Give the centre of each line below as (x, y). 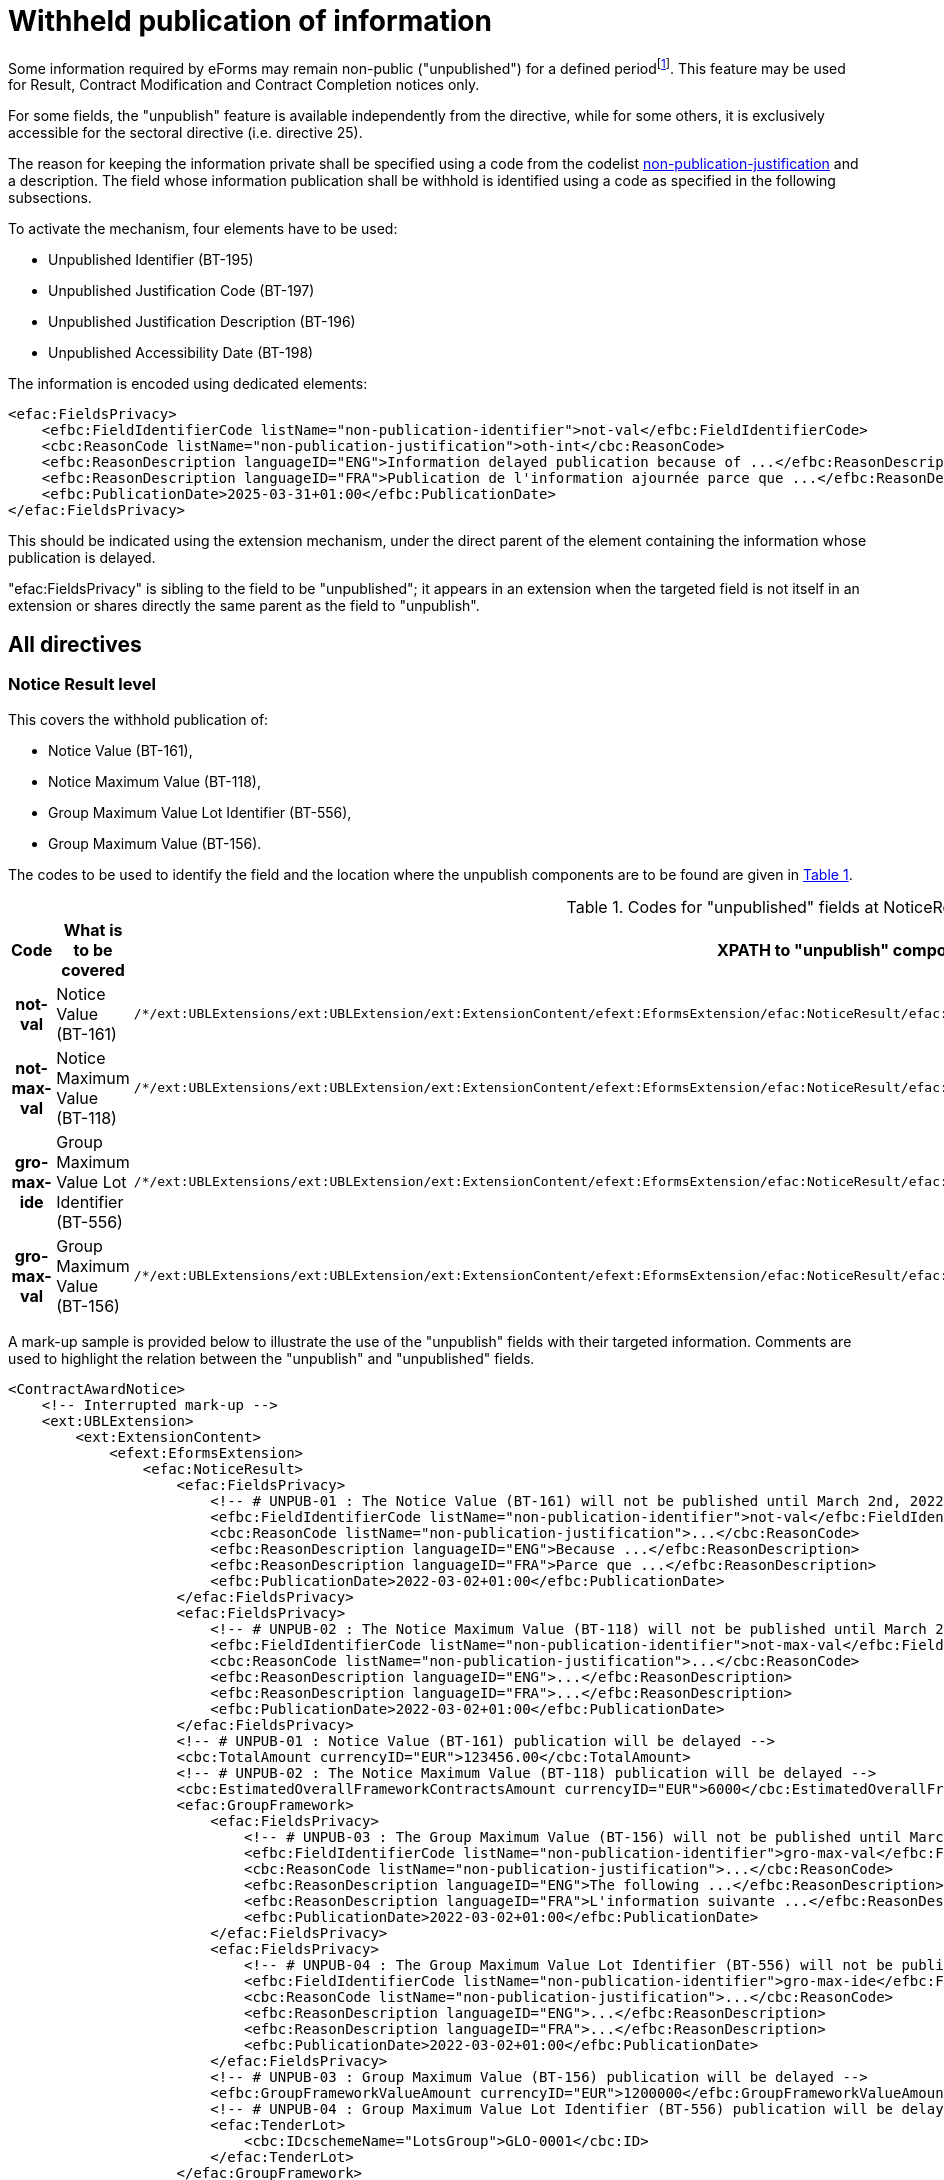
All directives (75, 644)
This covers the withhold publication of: (138, 719)
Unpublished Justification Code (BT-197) (181, 291)
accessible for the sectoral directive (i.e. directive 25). (185, 133)
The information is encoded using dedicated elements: (188, 384)
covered (93, 969)
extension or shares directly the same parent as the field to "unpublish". (244, 606)
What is (93, 929)
